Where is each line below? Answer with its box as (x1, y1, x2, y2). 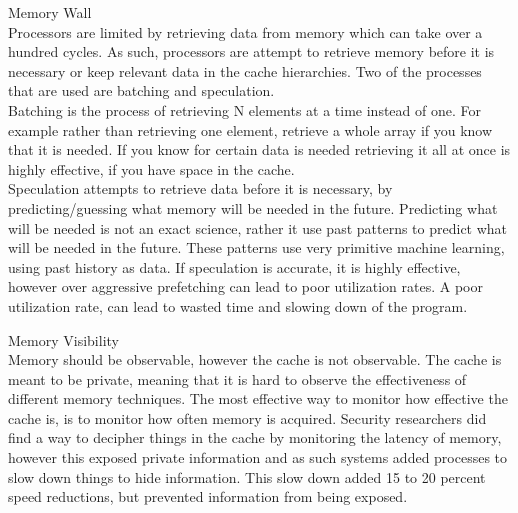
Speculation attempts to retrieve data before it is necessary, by (8, 178, 393, 199)
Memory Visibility (8, 329, 119, 350)
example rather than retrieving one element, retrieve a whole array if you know (8, 119, 493, 140)
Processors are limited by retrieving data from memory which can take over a (8, 21, 483, 42)
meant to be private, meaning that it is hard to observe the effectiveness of (8, 368, 467, 389)
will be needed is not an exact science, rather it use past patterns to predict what (8, 217, 508, 238)
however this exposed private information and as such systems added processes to (8, 447, 508, 468)
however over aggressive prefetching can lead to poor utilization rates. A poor (8, 276, 483, 297)
